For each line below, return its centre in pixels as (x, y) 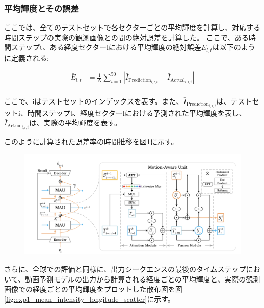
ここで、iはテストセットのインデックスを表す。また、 (94, 101)
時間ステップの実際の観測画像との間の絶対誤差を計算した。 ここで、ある (126, 37)
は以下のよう (234, 47)
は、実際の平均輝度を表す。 (75, 123)
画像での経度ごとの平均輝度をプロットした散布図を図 (93, 289)
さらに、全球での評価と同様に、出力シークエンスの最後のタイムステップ (125, 268)
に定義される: (27, 57)
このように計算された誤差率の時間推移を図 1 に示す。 (91, 142)
